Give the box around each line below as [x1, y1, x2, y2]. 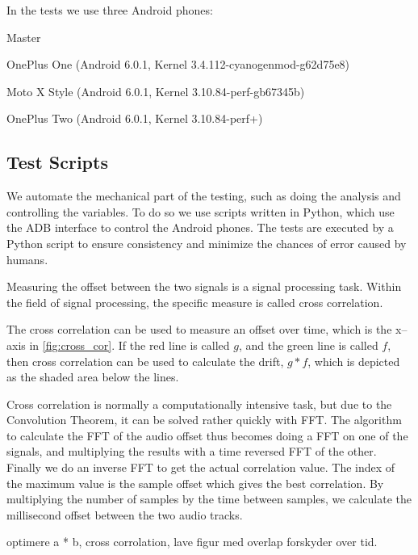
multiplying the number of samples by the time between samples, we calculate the [6, 490, 412, 507]
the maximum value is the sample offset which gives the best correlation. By [6, 474, 384, 491]
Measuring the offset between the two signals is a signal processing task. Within [6, 278, 402, 295]
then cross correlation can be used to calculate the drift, [6, 352, 284, 369]
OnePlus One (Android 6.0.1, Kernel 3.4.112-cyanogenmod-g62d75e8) [6, 56, 350, 73]
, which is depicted [307, 352, 400, 369]
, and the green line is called [238, 336, 378, 353]
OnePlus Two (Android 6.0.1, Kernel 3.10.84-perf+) [6, 110, 263, 127]
